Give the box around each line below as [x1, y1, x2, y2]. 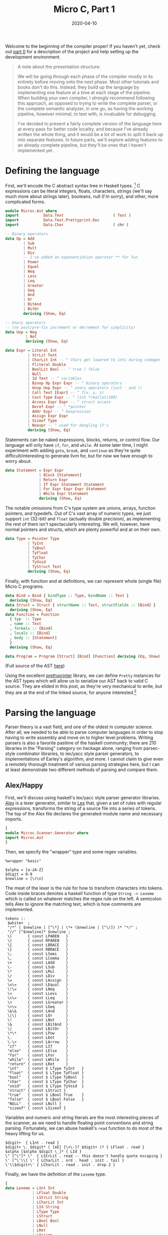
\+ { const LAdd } [7, 960, 69, 966]
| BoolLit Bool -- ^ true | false [27, 367, 100, 372]
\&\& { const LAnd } [7, 1009, 69, 1014]
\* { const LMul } [7, 969, 69, 974]
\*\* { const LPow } [7, 1031, 69, 1036]
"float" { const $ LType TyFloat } [7, 1070, 84, 1076]
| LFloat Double [32, 1190, 66, 1196]
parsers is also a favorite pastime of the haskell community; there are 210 [5, 740, 156, 746]
